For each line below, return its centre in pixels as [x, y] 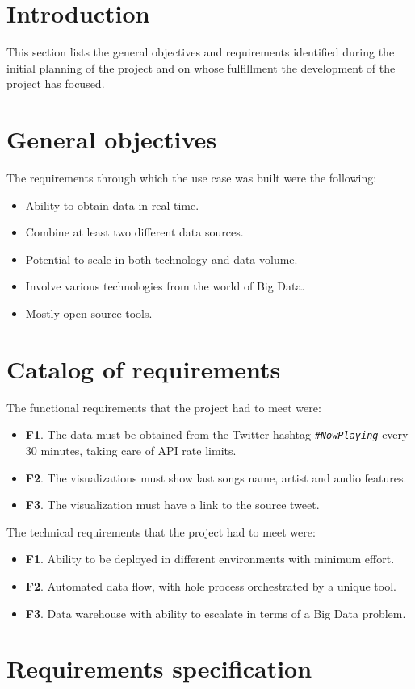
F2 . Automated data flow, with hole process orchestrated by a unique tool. [211, 585]
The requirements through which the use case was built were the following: [192, 178]
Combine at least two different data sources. [134, 232]
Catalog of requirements [144, 368]
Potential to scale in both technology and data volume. [161, 259]
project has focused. [56, 84]
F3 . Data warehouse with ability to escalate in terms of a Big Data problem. [216, 613]
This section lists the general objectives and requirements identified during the [201, 52]
